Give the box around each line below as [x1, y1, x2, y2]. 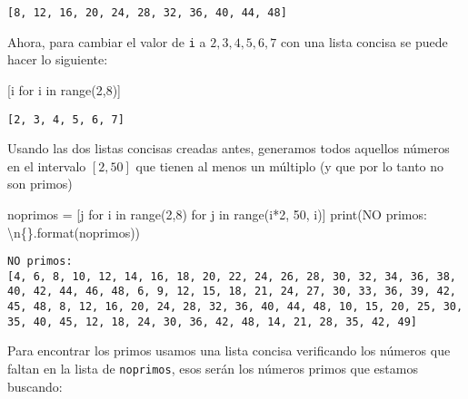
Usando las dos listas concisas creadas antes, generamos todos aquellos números [7, 139, 450, 158]
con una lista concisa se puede [280, 32, 448, 51]
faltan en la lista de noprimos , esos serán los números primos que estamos [7, 359, 418, 377]
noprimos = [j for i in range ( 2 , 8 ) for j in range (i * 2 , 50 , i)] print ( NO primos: [7, 204, 427, 223]
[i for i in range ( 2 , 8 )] [7, 80, 122, 99]
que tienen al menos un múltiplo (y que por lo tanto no [135, 156, 444, 175]
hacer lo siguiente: [7, 50, 108, 69]
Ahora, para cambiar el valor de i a [7, 32, 206, 51]
